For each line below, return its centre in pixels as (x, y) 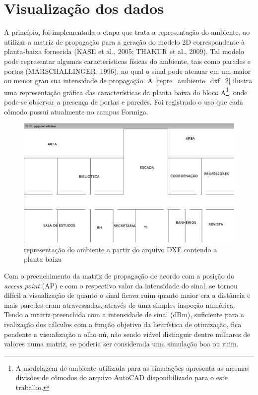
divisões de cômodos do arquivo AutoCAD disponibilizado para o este (122, 377)
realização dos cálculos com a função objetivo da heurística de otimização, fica (123, 324)
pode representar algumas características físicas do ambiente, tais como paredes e (127, 61)
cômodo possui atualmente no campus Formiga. (76, 111)
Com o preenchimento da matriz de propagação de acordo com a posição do (119, 276)
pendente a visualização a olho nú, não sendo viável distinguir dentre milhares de (127, 334)
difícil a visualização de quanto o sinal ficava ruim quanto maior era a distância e (127, 295)
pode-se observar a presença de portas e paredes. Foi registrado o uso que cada (124, 101)
